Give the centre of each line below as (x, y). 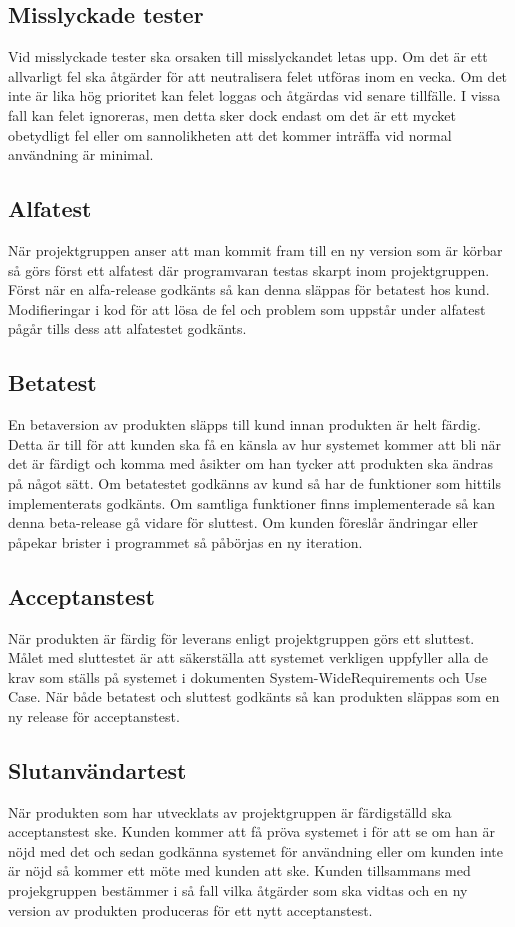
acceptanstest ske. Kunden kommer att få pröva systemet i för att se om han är (252, 831)
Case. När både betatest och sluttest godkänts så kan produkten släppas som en (254, 696)
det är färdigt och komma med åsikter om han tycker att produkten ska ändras (251, 463)
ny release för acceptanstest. (94, 715)
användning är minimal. (81, 154)
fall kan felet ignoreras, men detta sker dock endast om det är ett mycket (232, 114)
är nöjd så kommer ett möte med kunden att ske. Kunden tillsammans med (239, 870)
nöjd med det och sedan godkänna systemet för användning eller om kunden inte (255, 850)
